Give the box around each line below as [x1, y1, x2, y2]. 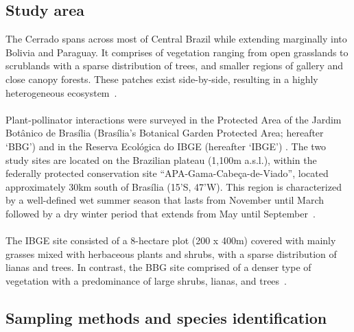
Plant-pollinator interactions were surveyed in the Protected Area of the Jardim [5, 112, 342, 126]
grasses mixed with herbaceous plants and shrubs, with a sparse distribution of [5, 246, 337, 261]
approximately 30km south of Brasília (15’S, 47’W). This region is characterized [5, 179, 342, 193]
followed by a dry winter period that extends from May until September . [5, 206, 316, 220]
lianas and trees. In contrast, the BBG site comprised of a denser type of [5, 260, 311, 274]
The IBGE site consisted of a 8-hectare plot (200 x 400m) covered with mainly [5, 233, 336, 248]
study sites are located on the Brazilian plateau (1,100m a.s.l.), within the [5, 152, 317, 167]
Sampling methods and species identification [5, 307, 327, 328]
